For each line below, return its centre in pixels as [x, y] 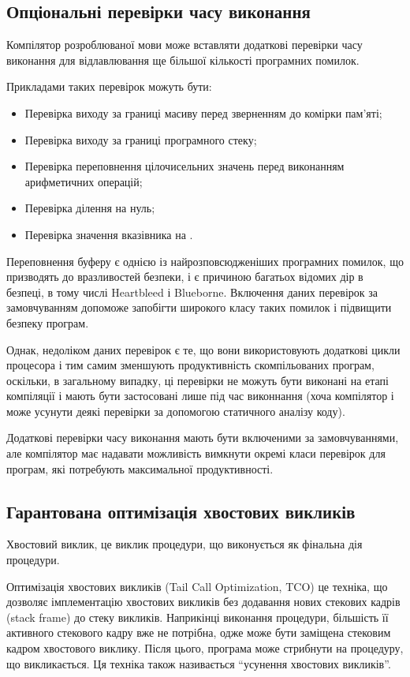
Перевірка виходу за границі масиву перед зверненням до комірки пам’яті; [203, 112]
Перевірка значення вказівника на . [109, 234]
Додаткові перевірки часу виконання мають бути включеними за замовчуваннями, [203, 438]
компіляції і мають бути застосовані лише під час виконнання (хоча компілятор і [200, 396]
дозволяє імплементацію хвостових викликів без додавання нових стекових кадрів [203, 602]
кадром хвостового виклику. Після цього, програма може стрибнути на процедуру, [205, 648]
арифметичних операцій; [84, 181]
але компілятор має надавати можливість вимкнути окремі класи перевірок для [196, 453]
